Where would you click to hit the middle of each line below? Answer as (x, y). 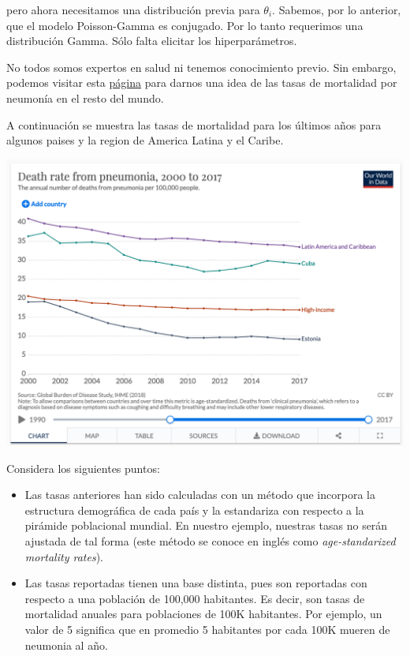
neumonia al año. (66, 645)
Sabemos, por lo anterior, (340, 9)
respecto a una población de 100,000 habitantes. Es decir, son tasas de (195, 598)
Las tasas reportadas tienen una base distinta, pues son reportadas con (196, 583)
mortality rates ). (64, 556)
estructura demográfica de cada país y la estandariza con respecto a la (194, 510)
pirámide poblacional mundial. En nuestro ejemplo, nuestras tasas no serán (206, 525)
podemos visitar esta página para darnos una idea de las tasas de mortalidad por (202, 82)
